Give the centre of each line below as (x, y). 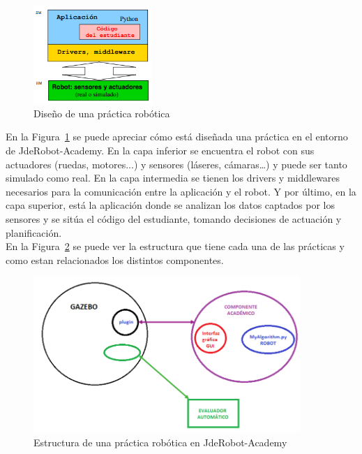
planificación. (34, 232)
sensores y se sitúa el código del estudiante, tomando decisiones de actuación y (174, 219)
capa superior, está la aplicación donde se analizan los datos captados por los (170, 205)
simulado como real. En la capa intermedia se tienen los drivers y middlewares (173, 178)
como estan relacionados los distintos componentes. (115, 259)
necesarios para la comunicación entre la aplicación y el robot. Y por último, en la (181, 191)
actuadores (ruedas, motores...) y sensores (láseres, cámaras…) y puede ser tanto (176, 164)
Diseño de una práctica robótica (102, 113)
